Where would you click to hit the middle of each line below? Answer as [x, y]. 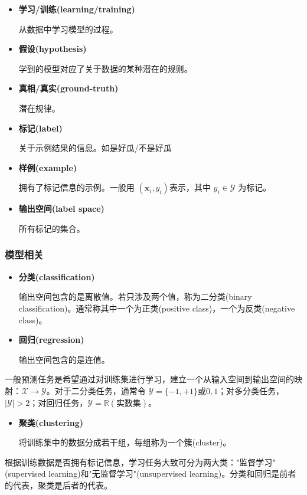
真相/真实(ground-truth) [68, 88]
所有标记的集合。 [52, 228]
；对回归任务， [59, 402]
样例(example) [48, 167]
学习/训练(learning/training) [77, 9]
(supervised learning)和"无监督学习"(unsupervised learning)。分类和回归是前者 [151, 473]
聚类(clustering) [51, 422]
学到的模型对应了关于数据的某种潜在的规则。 [105, 68]
